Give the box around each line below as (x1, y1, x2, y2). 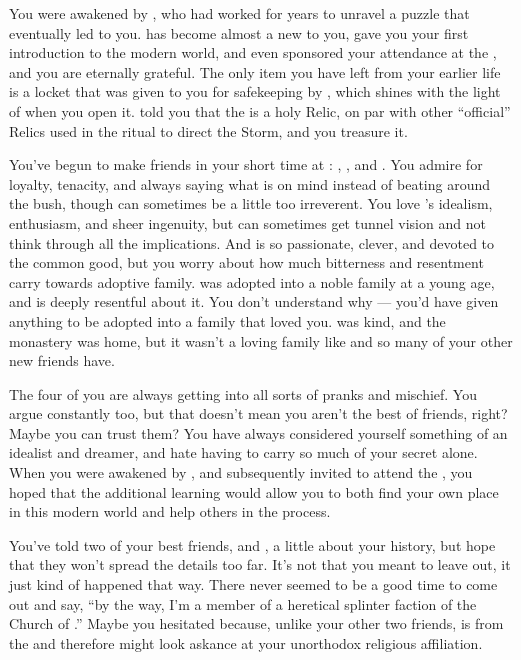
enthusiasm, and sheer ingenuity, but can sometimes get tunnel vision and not (9, 212, 486, 233)
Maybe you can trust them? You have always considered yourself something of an (9, 422, 508, 443)
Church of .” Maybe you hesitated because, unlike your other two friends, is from (9, 613, 504, 634)
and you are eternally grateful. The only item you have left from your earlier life (9, 61, 501, 82)
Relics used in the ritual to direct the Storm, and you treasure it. (9, 120, 408, 141)
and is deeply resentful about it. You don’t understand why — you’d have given (9, 291, 499, 312)
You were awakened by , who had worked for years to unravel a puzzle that (9, 3, 470, 23)
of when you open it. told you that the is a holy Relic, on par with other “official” (9, 100, 511, 121)
